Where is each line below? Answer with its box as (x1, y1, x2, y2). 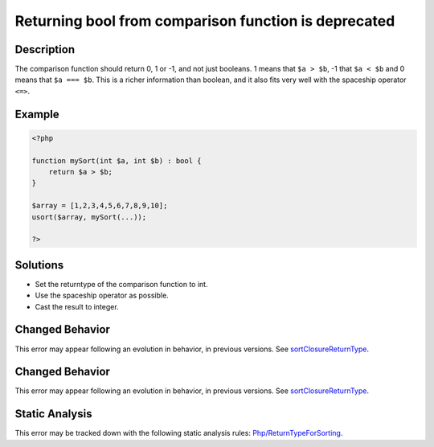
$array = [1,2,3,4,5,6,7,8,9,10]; (31, 201, 168, 211)
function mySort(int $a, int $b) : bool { (31, 156, 202, 165)
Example (14, 107, 59, 121)
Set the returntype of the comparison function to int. (35, 279, 208, 289)
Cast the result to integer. (35, 301, 120, 311)
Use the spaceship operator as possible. (35, 290, 169, 301)
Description (14, 43, 76, 56)
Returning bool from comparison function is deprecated (14, 12, 395, 30)
